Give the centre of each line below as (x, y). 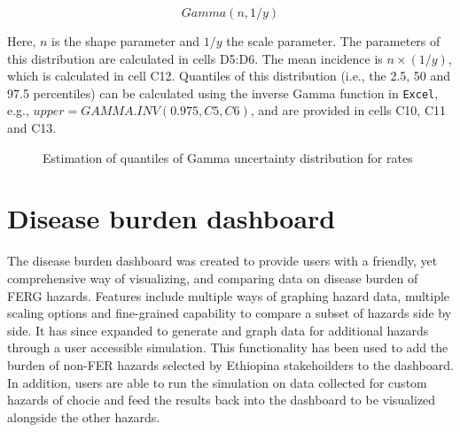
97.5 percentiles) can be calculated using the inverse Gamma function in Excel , (223, 93)
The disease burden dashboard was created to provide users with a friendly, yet (222, 261)
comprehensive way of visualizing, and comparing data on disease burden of (213, 278)
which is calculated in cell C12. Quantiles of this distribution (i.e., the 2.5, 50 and (229, 76)
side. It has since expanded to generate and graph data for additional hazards (218, 330)
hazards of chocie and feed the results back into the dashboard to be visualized (222, 400)
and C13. (32, 128)
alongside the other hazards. (84, 417)
